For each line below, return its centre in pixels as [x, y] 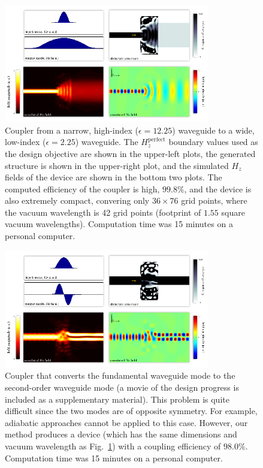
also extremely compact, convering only [77, 200]
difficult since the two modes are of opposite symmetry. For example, [131, 411]
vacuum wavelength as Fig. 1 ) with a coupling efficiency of [113, 446]
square [233, 212]
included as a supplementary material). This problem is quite [117, 399]
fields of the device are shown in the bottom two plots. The [114, 177]
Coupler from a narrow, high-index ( [72, 130]
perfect [157, 139]
